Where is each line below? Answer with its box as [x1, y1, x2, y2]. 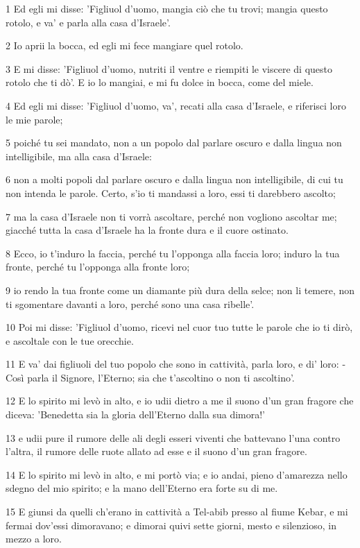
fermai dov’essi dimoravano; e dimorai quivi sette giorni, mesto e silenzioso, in [6, 517, 336, 532]
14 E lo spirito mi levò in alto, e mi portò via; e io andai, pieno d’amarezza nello [6, 467, 348, 481]
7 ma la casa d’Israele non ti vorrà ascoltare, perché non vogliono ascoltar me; [6, 209, 337, 223]
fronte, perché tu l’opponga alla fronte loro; [6, 259, 190, 274]
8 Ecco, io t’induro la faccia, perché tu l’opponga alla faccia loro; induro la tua [6, 246, 340, 260]
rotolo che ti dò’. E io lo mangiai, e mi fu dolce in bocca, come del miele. [6, 75, 314, 89]
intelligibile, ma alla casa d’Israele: [6, 148, 152, 163]
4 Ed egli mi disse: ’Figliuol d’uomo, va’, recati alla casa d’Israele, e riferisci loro [6, 98, 346, 112]
